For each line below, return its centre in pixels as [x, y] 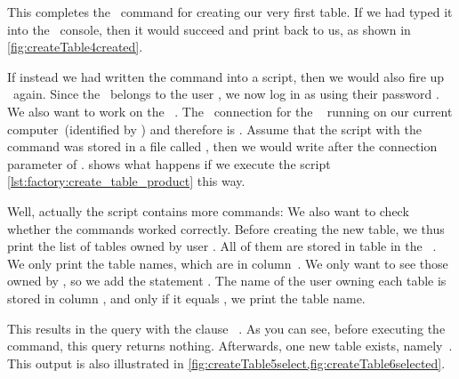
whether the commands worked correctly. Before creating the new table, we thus [226, 228]
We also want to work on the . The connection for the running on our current [230, 111]
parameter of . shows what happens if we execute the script [169, 163]
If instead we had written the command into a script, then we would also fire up [226, 76]
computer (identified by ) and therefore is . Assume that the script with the [214, 129]
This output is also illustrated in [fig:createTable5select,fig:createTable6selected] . [226, 363]
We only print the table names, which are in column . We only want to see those [228, 263]
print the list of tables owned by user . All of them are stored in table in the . [222, 246]
